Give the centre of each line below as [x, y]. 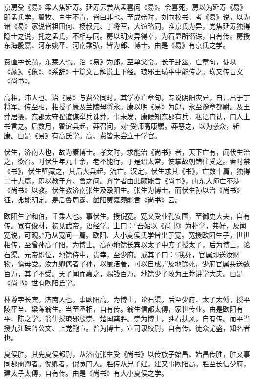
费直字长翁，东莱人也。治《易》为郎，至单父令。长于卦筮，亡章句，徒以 [120, 61]
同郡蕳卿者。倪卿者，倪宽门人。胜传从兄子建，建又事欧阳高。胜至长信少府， [127, 363]
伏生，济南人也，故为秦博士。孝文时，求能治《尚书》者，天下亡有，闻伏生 [124, 151]
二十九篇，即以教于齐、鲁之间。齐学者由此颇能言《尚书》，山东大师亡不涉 [122, 180]
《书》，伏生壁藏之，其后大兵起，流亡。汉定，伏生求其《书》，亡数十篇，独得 [127, 170]
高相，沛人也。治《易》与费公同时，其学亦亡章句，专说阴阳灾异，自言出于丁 [127, 97]
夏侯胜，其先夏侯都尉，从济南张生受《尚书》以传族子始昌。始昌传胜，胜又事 [127, 354]
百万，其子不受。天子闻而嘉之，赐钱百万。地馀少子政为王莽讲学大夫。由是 [124, 273]
